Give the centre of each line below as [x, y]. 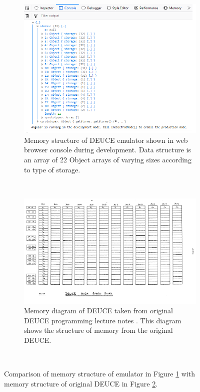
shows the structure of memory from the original [98, 330]
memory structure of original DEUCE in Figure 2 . [81, 383]
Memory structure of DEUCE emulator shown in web [106, 140]
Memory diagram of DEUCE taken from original [98, 311]
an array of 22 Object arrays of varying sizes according [108, 159]
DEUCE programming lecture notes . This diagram [103, 320]
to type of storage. [52, 169]
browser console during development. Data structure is [107, 150]
